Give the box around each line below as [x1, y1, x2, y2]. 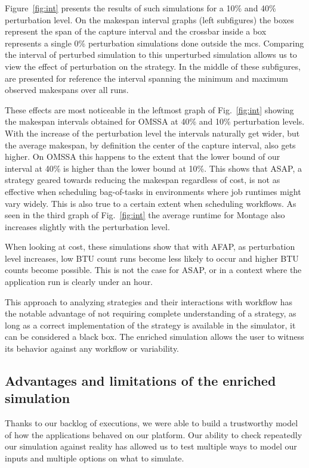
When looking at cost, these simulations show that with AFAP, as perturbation [5, 240, 295, 253]
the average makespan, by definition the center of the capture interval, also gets [5, 138, 296, 151]
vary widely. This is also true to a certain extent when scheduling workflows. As [5, 197, 296, 209]
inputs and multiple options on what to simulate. [5, 452, 184, 464]
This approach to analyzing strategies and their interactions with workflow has [5, 295, 293, 308]
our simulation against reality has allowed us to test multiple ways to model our [5, 440, 297, 452]
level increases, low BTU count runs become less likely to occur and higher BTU [5, 252, 299, 264]
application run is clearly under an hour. [5, 275, 153, 288]
